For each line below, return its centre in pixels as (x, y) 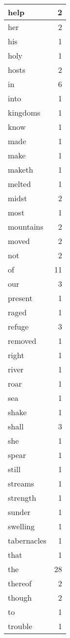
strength (22, 498)
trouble (20, 626)
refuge (18, 326)
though (20, 597)
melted (20, 184)
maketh (21, 169)
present (20, 298)
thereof (20, 583)
